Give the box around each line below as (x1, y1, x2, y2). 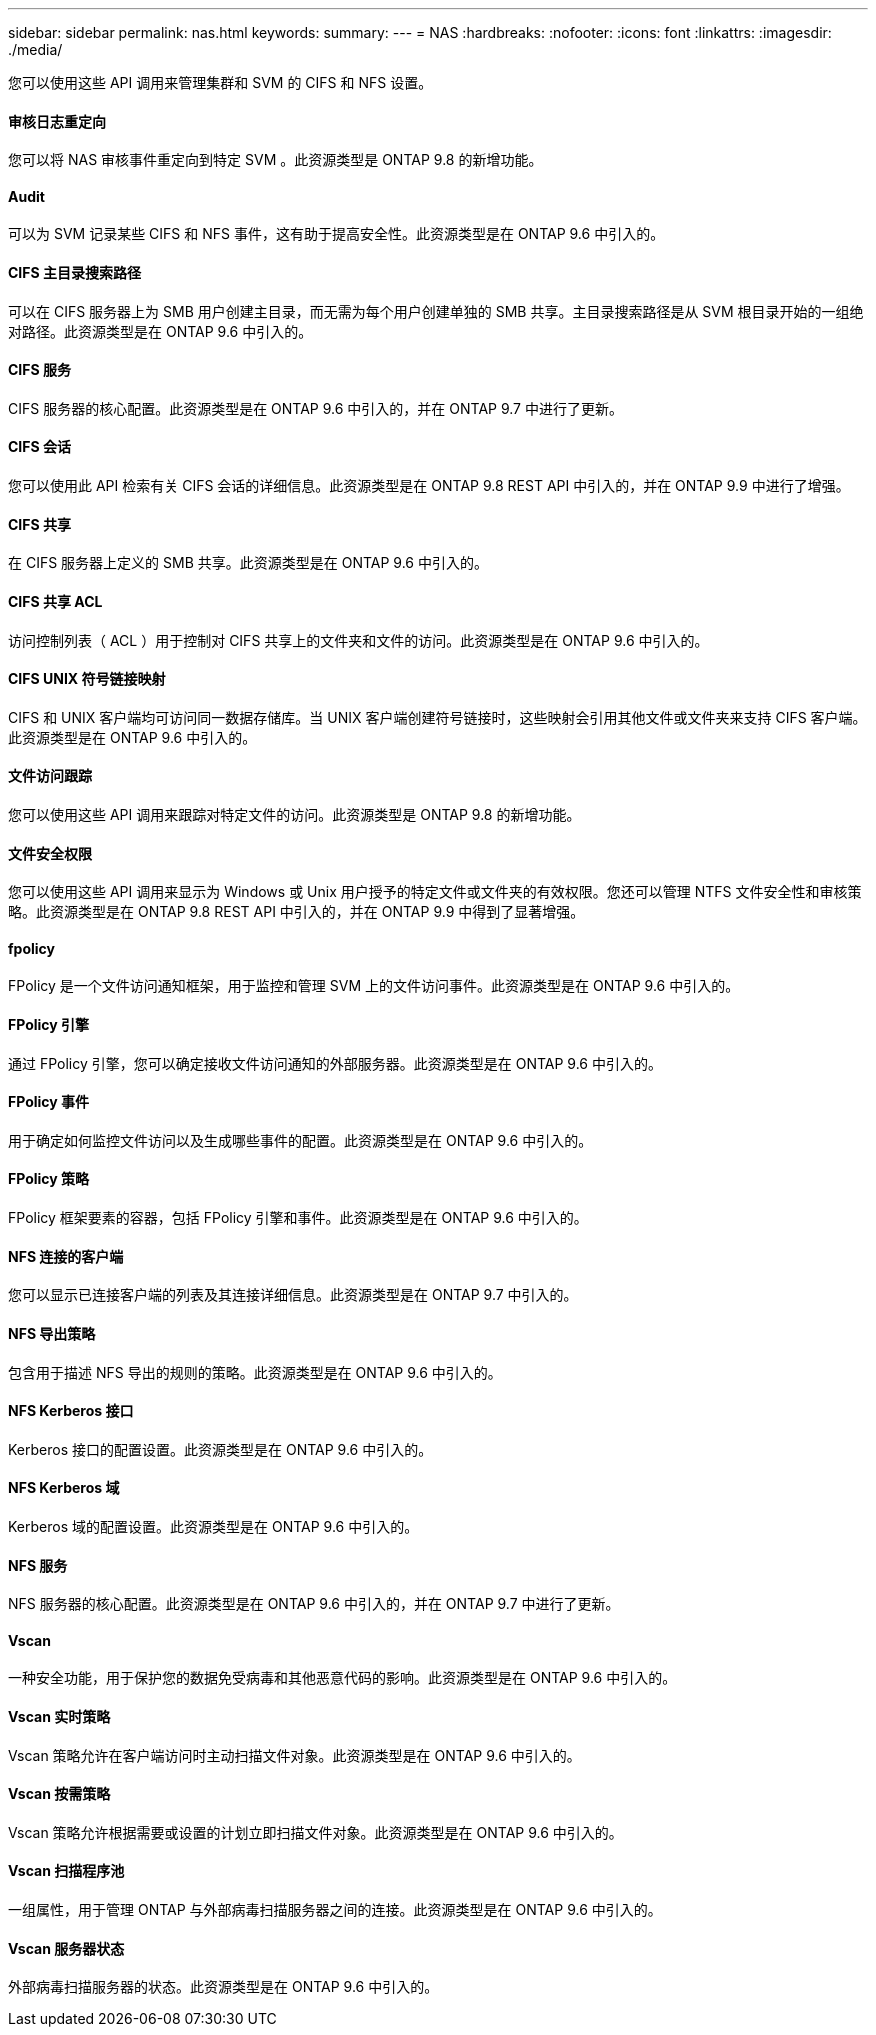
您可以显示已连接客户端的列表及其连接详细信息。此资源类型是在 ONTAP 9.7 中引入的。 (8, 1286, 578, 1304)
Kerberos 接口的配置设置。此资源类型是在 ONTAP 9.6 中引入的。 (8, 1440, 433, 1458)
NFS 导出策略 (8, 1324, 96, 1342)
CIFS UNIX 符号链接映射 (8, 670, 166, 688)
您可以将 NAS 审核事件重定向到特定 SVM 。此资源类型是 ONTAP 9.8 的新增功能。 (8, 151, 543, 169)
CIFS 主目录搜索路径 (8, 264, 141, 282)
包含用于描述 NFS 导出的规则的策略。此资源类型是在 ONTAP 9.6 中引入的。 (8, 1363, 502, 1381)
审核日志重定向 (8, 112, 106, 130)
